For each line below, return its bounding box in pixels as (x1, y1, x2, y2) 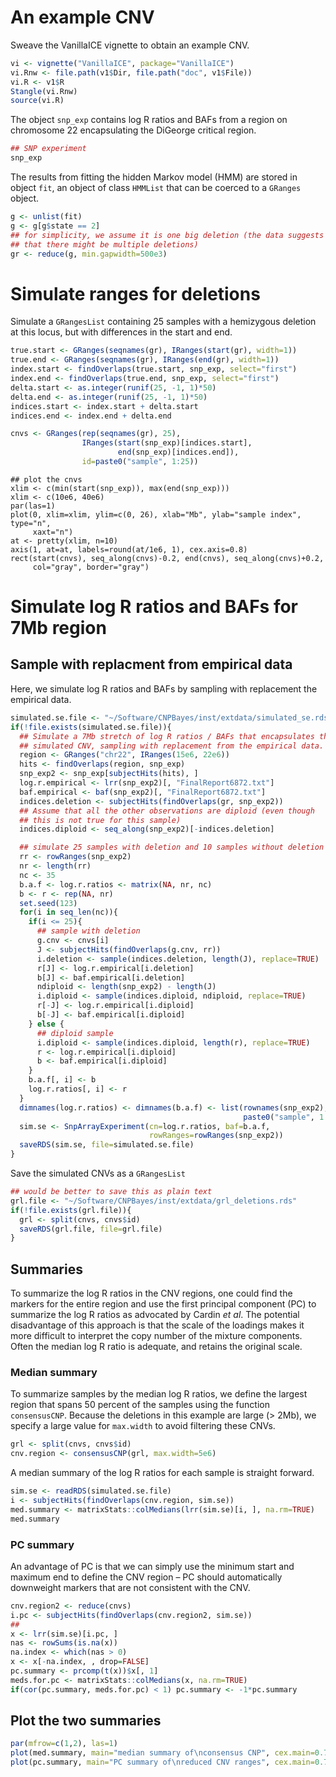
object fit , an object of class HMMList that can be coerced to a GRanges (10, 182, 302, 194)
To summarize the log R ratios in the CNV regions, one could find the (10, 1287, 293, 1300)
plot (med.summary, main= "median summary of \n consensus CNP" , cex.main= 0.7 (10, 1748, 329, 1758)
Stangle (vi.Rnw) (10, 86, 78, 96)
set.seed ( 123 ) (19, 898, 78, 908)
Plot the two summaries (10, 1712, 162, 1730)
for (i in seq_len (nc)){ (19, 907, 118, 918)
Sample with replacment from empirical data (10, 656, 293, 673)
